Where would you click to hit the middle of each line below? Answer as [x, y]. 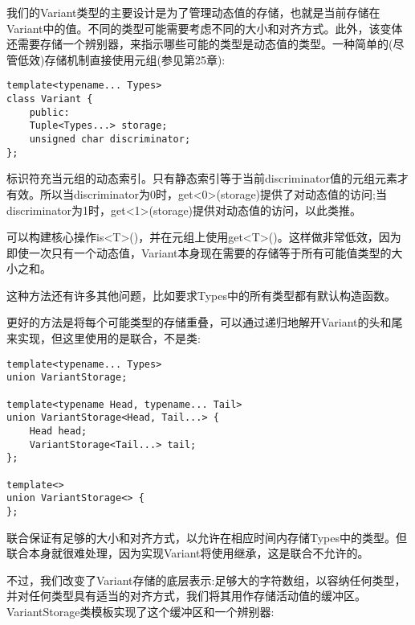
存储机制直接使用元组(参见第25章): [135, 59]
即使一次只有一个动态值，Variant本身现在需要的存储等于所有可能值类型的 [199, 252]
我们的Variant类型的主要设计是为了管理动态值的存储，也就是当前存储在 [193, 12]
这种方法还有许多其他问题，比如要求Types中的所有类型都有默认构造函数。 [201, 295]
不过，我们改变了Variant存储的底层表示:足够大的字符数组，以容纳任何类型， [206, 580]
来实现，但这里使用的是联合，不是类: [104, 338]
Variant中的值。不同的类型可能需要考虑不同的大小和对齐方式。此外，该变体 [205, 28]
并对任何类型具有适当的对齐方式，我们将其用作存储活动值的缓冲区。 [186, 596]
